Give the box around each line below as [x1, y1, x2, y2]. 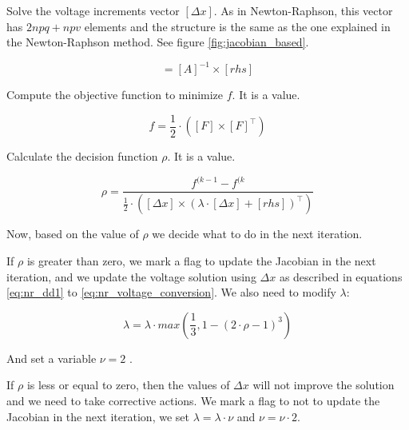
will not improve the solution [252, 376, 395, 393]
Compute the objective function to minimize [6, 86, 224, 103]
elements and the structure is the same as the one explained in [84, 18, 391, 34]
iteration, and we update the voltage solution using [6, 268, 256, 285]
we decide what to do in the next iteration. [152, 225, 363, 242]
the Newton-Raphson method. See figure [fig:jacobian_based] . [6, 34, 309, 50]
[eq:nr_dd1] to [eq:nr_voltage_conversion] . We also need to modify [6, 284, 336, 301]
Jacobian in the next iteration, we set [6, 408, 189, 424]
